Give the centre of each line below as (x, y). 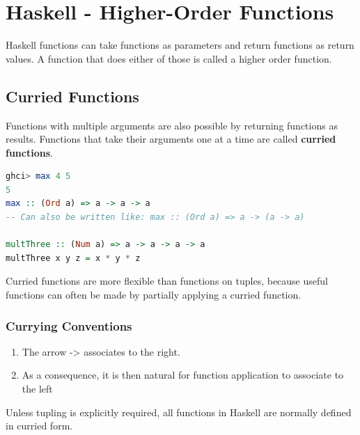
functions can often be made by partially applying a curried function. (154, 295)
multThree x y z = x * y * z (73, 258)
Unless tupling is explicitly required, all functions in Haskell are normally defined (179, 412)
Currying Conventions (69, 325)
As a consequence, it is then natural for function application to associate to (183, 375)
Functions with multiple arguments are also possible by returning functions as (172, 125)
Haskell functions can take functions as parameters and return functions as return (180, 45)
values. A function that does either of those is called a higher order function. (169, 58)
